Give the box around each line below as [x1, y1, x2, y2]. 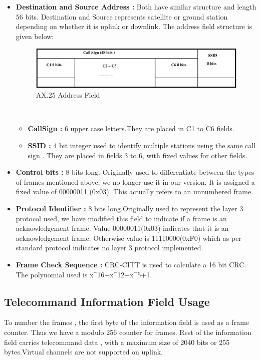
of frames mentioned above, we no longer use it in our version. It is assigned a [16, 176, 255, 187]
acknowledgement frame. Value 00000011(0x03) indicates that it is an [16, 223, 229, 233]
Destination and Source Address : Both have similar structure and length [16, 2, 256, 12]
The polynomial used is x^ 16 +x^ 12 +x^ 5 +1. [16, 269, 152, 279]
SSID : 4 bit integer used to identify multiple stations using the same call [28, 140, 256, 151]
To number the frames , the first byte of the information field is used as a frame [4, 317, 249, 327]
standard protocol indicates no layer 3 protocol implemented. [16, 242, 203, 253]
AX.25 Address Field [36, 90, 100, 100]
